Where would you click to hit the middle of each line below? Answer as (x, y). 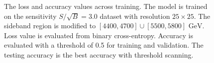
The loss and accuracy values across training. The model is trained (106, 6)
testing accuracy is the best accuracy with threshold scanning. (99, 54)
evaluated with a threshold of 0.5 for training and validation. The (104, 45)
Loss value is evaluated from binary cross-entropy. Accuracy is (99, 35)
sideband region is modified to (50, 26)
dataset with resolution (135, 16)
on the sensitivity (30, 16)
